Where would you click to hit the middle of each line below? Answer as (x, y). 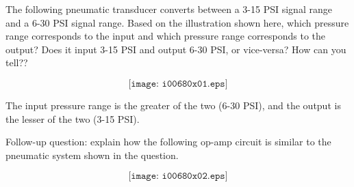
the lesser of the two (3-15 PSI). (73, 118)
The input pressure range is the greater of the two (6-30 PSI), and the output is (173, 105)
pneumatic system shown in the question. (92, 155)
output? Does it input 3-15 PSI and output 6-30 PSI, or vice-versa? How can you (176, 49)
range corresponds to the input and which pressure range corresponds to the (166, 36)
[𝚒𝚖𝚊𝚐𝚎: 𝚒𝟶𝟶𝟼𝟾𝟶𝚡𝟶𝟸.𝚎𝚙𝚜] (178, 176)
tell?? (17, 62)
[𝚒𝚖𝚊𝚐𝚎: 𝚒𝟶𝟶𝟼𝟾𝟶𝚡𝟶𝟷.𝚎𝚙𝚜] (178, 84)
